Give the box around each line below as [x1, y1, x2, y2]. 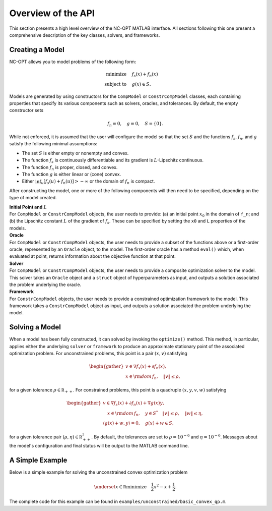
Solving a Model [9, 323, 61, 331]
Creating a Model [9, 45, 65, 54]
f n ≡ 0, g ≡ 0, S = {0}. [107, 121, 164, 128]
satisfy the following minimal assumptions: [9, 141, 98, 147]
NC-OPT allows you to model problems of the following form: [9, 59, 136, 65]
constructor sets [9, 107, 44, 113]
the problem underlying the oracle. [9, 281, 82, 288]
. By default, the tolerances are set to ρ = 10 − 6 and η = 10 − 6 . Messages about [91, 433, 258, 440]
